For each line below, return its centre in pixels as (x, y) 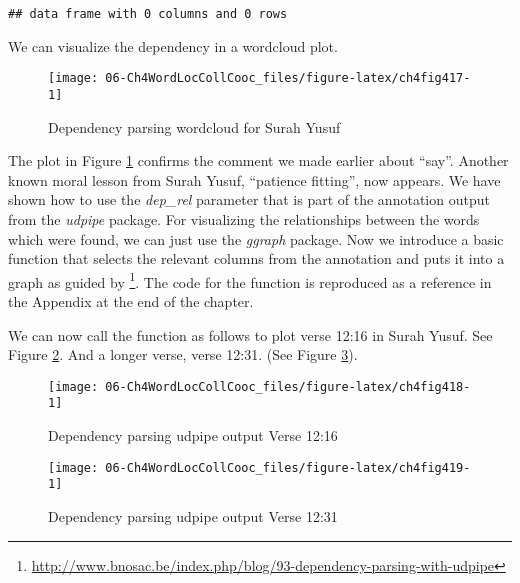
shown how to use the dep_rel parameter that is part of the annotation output (249, 199)
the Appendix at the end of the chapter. (131, 300)
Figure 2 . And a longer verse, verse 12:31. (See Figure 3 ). (183, 354)
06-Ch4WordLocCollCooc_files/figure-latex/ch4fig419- (288, 467)
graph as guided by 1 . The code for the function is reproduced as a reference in (250, 280)
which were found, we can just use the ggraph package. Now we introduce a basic (256, 238)
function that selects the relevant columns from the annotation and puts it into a (256, 258)
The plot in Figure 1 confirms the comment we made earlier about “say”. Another (258, 160)
